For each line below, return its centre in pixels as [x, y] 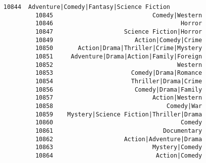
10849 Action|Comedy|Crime [119, 40]
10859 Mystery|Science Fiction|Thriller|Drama [119, 114]
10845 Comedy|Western [119, 15]
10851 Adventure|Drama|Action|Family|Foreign [119, 56]
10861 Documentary [119, 131]
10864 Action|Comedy [119, 155]
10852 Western [119, 65]
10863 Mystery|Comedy [119, 147]
